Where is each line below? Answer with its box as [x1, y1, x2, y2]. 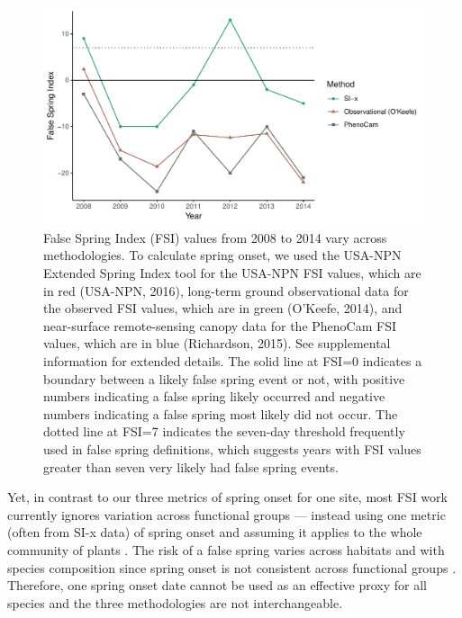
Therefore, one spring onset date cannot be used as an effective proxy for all [7, 576, 427, 595]
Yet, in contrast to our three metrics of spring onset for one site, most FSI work [7, 488, 448, 506]
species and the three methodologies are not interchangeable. [7, 593, 343, 612]
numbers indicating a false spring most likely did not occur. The [43, 404, 398, 423]
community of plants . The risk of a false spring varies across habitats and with [7, 540, 445, 559]
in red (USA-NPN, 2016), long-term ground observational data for [43, 281, 409, 300]
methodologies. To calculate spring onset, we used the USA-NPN [43, 246, 402, 264]
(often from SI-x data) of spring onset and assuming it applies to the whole [7, 523, 422, 542]
